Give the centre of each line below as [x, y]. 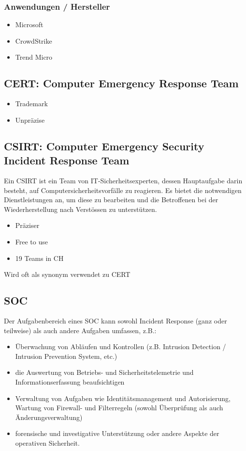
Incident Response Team [67, 160]
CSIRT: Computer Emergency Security [104, 146]
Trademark [31, 104]
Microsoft [29, 24]
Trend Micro [34, 57]
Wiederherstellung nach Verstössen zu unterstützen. [80, 209]
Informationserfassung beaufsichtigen [70, 381]
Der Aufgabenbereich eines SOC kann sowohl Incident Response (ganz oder [116, 320]
